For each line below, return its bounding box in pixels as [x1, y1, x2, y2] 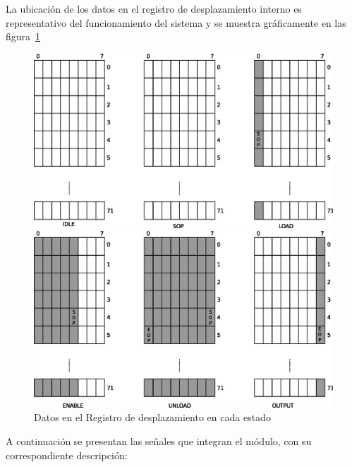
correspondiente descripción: [6, 447, 128, 462]
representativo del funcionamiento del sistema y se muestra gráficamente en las [6, 15, 346, 30]
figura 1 [6, 29, 41, 44]
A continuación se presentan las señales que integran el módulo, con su [6, 434, 312, 449]
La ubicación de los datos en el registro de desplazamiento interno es [6, 1, 302, 16]
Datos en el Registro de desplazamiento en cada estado [34, 410, 271, 425]
